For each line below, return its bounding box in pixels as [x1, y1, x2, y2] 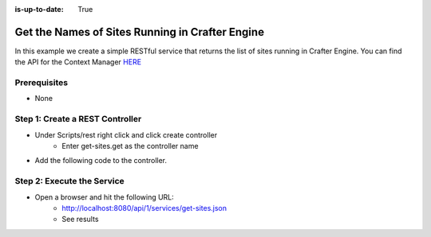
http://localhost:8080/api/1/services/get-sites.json [61, 203, 227, 212]
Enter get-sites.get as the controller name [61, 141, 199, 150]
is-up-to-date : [14, 5, 64, 14]
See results [61, 215, 99, 224]
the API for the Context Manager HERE [14, 57, 142, 67]
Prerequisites [14, 77, 68, 88]
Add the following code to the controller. [34, 156, 168, 165]
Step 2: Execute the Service [14, 176, 125, 187]
